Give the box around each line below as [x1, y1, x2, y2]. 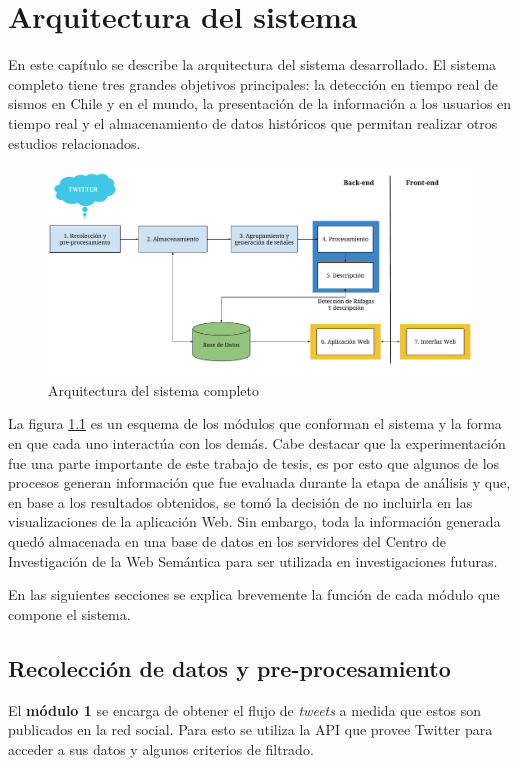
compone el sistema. [8, 603, 131, 624]
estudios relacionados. [8, 132, 141, 153]
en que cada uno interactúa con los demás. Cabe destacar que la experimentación [8, 432, 506, 453]
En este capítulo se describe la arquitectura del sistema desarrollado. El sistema [8, 54, 497, 75]
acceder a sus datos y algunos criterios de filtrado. [8, 738, 314, 759]
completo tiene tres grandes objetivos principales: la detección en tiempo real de [8, 73, 499, 94]
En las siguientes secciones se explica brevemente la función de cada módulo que [8, 584, 500, 605]
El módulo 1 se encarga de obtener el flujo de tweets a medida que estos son [8, 699, 481, 720]
